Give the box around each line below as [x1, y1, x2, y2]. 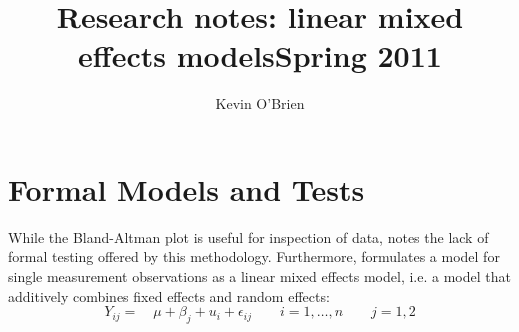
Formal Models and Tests [8, 168, 365, 209]
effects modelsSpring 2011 [78, 35, 442, 76]
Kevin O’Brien [215, 93, 305, 114]
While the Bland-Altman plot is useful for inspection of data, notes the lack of [8, 226, 489, 247]
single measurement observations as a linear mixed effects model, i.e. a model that [8, 266, 511, 287]
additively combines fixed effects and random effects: [8, 285, 330, 306]
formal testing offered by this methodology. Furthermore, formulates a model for [8, 246, 500, 267]
